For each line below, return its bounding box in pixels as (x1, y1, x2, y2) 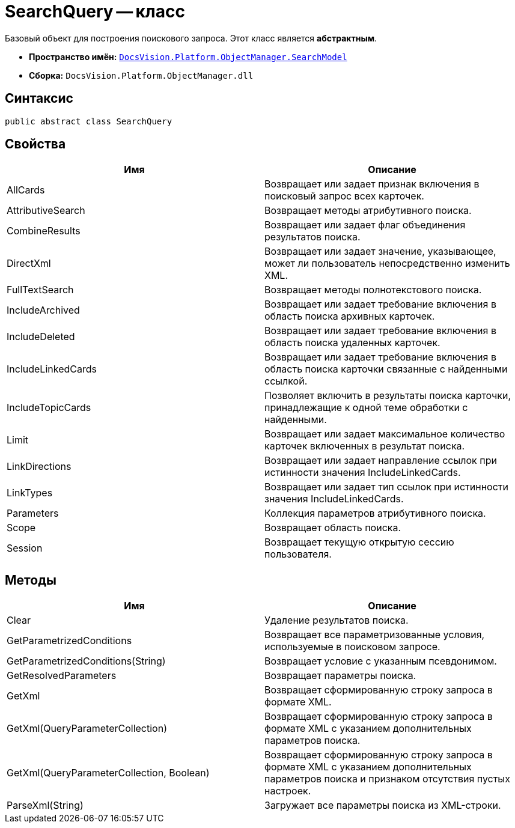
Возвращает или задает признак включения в (264, 178, 480, 190)
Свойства (5, 136, 66, 152)
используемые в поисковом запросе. (264, 641, 440, 653)
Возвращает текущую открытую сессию (264, 536, 454, 549)
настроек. (264, 785, 311, 797)
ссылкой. (264, 375, 308, 388)
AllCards (7, 184, 45, 196)
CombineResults (7, 225, 81, 237)
